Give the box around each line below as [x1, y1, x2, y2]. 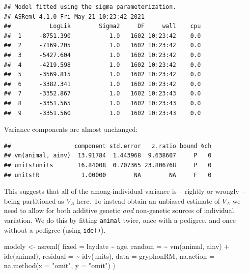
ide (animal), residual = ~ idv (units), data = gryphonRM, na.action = [4, 250, 215, 261]
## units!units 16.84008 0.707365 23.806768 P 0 [4, 161, 212, 169]
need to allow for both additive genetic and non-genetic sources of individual [4, 205, 234, 215]
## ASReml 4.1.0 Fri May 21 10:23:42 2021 [4, 13, 145, 20]
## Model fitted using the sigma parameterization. [4, 3, 176, 10]
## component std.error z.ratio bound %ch [4, 142, 212, 150]
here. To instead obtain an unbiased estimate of [77, 195, 220, 206]
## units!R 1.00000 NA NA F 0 [4, 171, 212, 179]
